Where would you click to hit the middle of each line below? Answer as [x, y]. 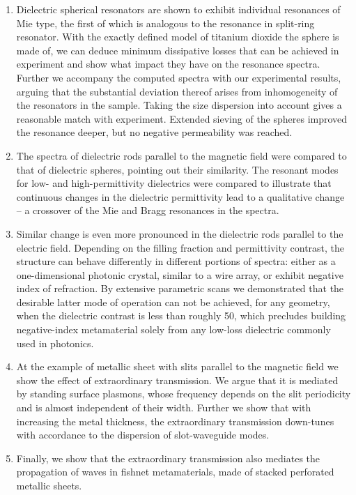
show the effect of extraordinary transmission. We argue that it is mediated [177, 380]
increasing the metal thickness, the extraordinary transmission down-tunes [175, 421]
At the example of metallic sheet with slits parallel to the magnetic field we [177, 366]
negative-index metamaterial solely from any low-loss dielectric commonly [173, 329]
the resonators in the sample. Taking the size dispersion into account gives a [179, 105]
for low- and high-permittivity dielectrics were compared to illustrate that [174, 183]
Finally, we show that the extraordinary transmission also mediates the [168, 458]
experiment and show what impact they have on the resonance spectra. [168, 64]
